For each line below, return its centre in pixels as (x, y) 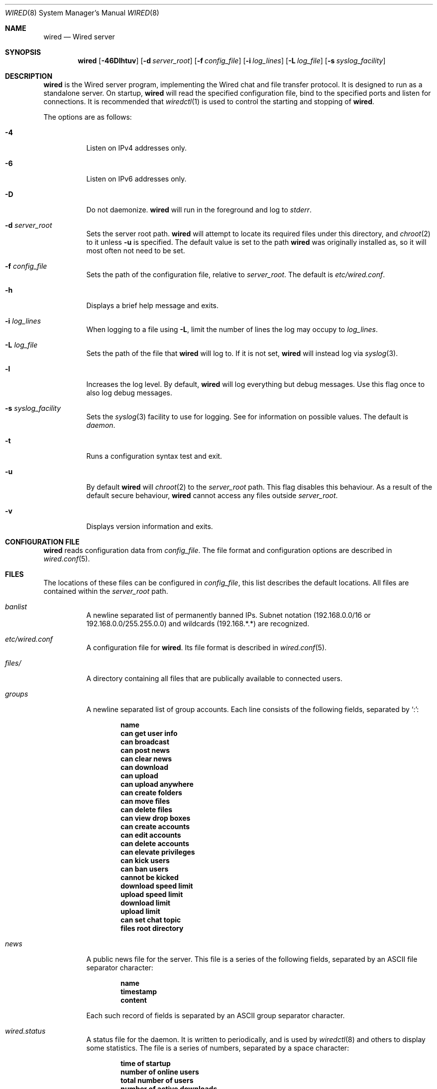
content (134, 1000)
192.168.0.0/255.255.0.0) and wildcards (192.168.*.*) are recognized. (198, 624)
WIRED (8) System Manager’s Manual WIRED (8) (82, 13)
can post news (145, 750)
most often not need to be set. (136, 251)
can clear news (146, 759)
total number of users (157, 1080)
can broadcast (145, 742)
